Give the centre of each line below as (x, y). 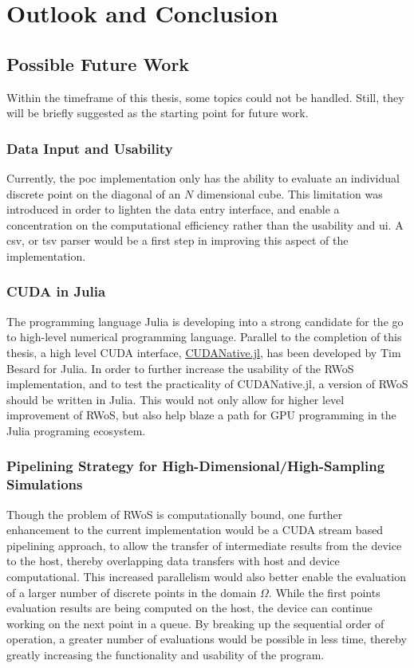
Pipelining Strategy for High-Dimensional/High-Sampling (196, 466)
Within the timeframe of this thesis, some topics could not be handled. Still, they (205, 97)
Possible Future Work (98, 63)
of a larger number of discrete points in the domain (132, 592)
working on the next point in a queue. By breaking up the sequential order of (195, 623)
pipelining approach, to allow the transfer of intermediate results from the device (204, 545)
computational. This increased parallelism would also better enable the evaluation (206, 577)
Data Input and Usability (90, 148)
